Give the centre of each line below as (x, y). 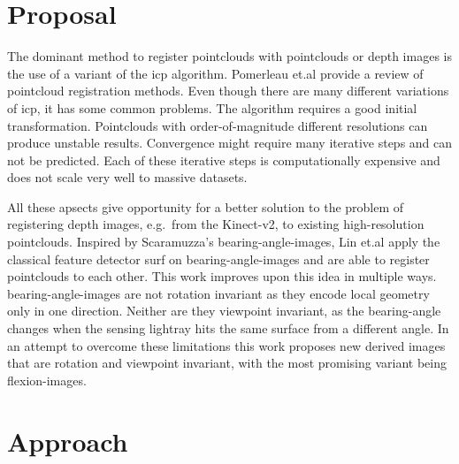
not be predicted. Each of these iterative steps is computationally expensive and (224, 160)
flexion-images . (47, 380)
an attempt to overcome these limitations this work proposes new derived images (226, 345)
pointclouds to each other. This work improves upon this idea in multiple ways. (222, 276)
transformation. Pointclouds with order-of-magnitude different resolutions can (218, 125)
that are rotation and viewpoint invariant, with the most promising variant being (227, 363)
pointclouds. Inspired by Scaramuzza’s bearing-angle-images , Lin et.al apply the (224, 242)
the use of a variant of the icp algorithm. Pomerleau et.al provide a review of (215, 73)
